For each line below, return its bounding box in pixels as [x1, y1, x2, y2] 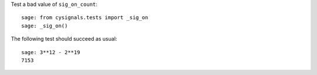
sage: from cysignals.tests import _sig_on [21, 15, 149, 21]
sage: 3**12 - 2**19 [21, 49, 80, 55]
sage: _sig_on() [21, 22, 68, 29]
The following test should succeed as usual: [11, 35, 117, 42]
